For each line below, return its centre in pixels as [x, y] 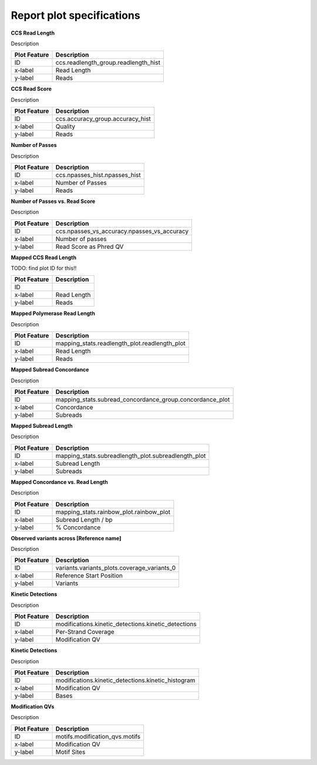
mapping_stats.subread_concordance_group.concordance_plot [143, 400]
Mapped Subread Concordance [50, 370]
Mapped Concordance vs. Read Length [59, 482]
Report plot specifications [75, 15]
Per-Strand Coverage [85, 632]
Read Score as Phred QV [90, 246]
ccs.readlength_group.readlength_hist [108, 63]
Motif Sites [70, 751]
